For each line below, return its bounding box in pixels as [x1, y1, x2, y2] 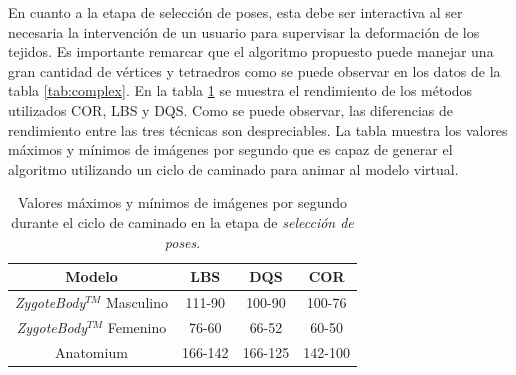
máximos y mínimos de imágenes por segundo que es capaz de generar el [8, 139, 453, 160]
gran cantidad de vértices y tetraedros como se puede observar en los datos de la [8, 60, 501, 81]
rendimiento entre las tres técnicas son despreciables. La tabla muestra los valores [8, 119, 508, 140]
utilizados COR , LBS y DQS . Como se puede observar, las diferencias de [8, 99, 454, 120]
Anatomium [55, 341, 128, 362]
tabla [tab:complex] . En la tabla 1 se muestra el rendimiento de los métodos [8, 80, 473, 101]
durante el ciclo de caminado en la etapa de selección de [11, 211, 354, 232]
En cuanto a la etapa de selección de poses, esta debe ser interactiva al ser [8, 2, 463, 22]
